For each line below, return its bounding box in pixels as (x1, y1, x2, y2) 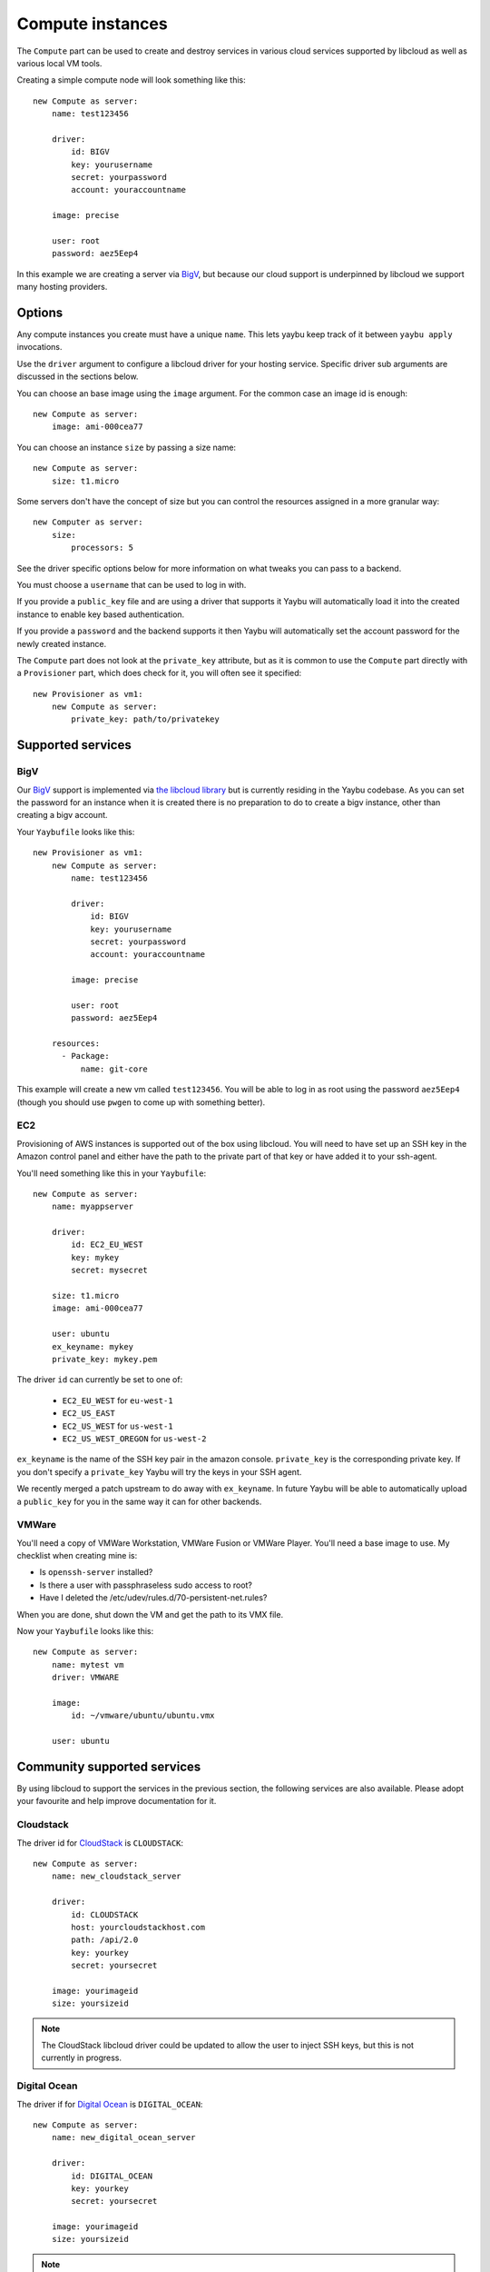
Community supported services (16, 1759, 201, 1774)
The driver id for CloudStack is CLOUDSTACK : (16, 1837, 184, 1848)
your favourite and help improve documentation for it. (16, 1796, 217, 1807)
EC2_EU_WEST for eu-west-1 (62, 1395, 173, 1406)
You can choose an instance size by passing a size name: (16, 442, 236, 453)
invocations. (16, 342, 63, 353)
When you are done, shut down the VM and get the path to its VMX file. (16, 1609, 284, 1619)
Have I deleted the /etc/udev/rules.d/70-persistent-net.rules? (39, 1592, 268, 1603)
